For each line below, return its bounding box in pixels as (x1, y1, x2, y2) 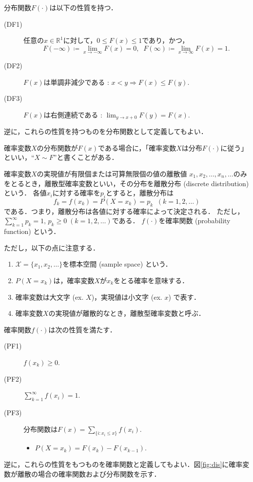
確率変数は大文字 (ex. (15, 291, 84, 302)
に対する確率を (52, 188, 100, 198)
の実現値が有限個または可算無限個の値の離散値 (37, 169, 187, 179)
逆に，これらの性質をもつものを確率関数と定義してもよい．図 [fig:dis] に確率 (4, 459, 243, 469)
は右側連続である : (43, 109, 102, 119)
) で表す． (168, 291, 200, 302)
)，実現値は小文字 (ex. (91, 291, 162, 302)
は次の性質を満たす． (48, 324, 117, 334)
